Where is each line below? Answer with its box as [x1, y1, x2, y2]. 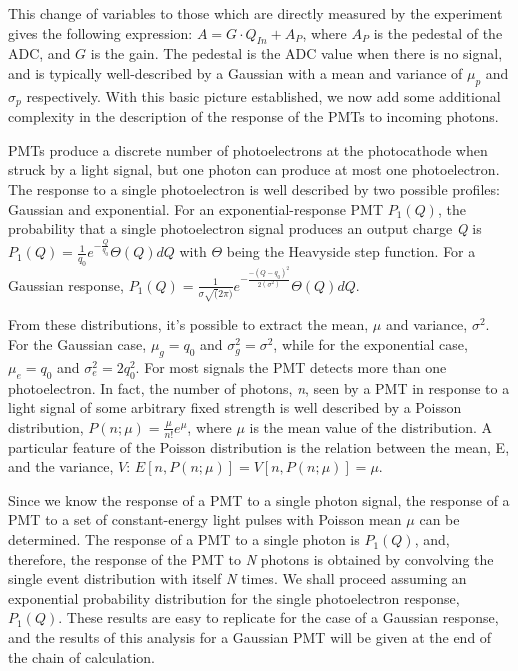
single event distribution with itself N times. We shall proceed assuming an [8, 568, 467, 589]
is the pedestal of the [373, 22, 503, 43]
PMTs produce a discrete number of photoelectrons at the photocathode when [8, 139, 488, 160]
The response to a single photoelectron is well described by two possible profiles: [8, 179, 500, 200]
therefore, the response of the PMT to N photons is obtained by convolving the [8, 548, 494, 569]
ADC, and [8, 43, 71, 64]
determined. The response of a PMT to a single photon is [8, 529, 360, 550]
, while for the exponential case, [273, 334, 468, 355]
